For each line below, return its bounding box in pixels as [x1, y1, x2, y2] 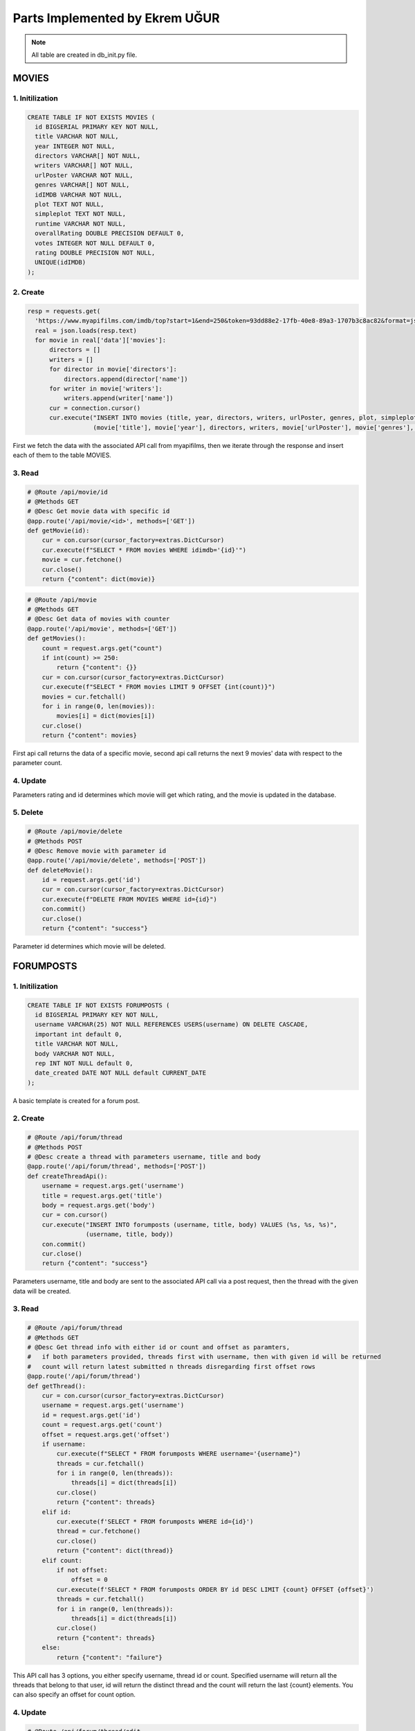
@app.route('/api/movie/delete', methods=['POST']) [27, 856, 207, 865]
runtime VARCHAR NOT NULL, [35, 219, 127, 228]
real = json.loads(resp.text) [35, 326, 138, 334]
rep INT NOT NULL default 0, [35, 1059, 134, 1067]
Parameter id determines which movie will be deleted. [12, 942, 166, 951]
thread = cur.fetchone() [56, 1527, 141, 1535]
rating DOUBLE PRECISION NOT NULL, [35, 249, 156, 256]
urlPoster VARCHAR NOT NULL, [35, 171, 134, 179]
